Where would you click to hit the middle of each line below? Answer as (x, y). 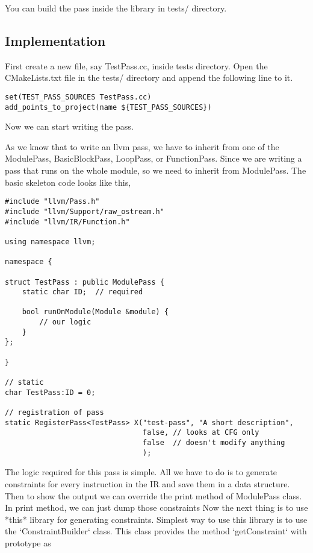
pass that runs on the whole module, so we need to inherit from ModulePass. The (156, 170)
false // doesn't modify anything (214, 443)
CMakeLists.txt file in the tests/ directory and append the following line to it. (149, 77)
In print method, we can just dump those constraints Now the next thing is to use (156, 507)
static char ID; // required (82, 292)
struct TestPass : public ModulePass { (85, 282)
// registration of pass (54, 413)
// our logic (65, 322)
